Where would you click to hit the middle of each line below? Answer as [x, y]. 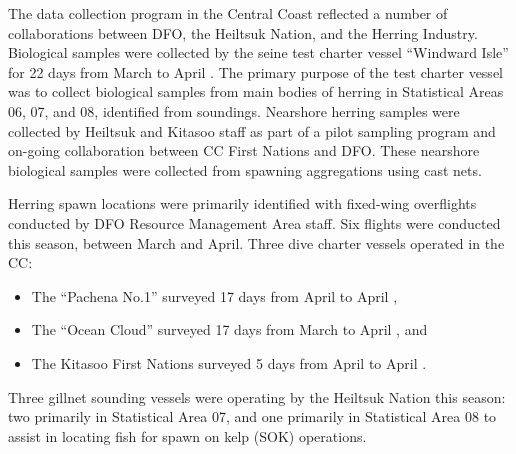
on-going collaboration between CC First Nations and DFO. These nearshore [244, 150]
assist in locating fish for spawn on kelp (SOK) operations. [187, 435]
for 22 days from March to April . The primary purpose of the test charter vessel [255, 71]
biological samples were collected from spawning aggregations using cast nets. [245, 169]
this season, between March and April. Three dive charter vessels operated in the [256, 242]
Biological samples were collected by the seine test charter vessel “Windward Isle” [258, 52]
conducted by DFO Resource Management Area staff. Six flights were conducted [254, 222]
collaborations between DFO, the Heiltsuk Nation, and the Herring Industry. [243, 32]
